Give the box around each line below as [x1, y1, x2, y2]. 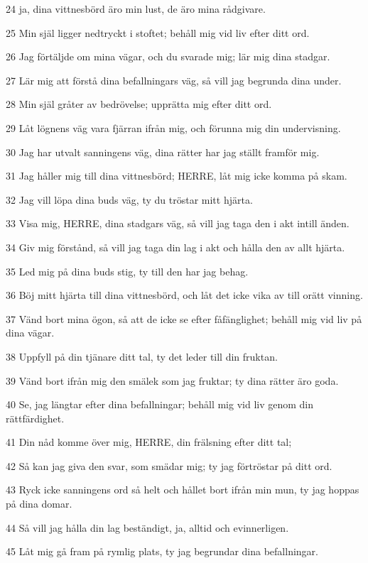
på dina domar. [6, 496, 72, 511]
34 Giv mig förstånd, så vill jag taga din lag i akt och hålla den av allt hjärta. [6, 239, 345, 254]
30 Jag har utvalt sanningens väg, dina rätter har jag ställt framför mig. [6, 144, 320, 159]
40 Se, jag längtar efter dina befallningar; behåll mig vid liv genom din [6, 397, 314, 412]
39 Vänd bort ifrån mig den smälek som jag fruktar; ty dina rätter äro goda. [6, 373, 339, 388]
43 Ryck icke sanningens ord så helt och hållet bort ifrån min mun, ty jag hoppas [6, 482, 359, 497]
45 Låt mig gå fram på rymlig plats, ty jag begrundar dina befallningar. [6, 544, 318, 559]
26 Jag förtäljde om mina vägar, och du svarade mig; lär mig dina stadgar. [6, 49, 330, 64]
